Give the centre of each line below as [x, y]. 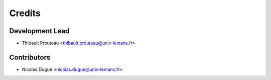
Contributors [30, 57]
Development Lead [39, 31]
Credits [25, 13]
